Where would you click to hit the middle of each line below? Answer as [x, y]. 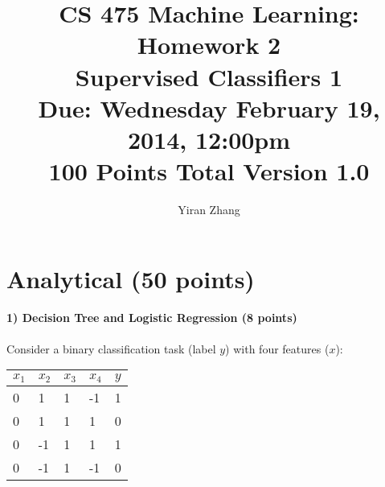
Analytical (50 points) [131, 278]
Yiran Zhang [209, 210]
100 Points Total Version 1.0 [209, 171]
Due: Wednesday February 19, [209, 107]
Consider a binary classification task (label [111, 348]
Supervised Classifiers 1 [209, 76]
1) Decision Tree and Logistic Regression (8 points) [152, 318]
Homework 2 [209, 45]
